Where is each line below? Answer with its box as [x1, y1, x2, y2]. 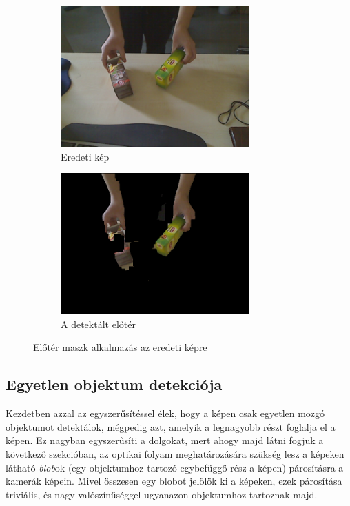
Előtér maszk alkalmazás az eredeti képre [33, 340, 207, 354]
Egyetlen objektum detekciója [6, 374, 223, 395]
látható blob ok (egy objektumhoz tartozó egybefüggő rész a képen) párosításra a [6, 460, 344, 474]
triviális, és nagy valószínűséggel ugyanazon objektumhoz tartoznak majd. [6, 487, 318, 501]
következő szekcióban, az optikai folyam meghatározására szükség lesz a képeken [6, 446, 344, 461]
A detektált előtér [61, 316, 136, 331]
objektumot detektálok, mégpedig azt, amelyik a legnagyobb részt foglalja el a [6, 419, 336, 434]
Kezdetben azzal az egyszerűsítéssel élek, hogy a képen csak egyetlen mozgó [6, 406, 325, 421]
